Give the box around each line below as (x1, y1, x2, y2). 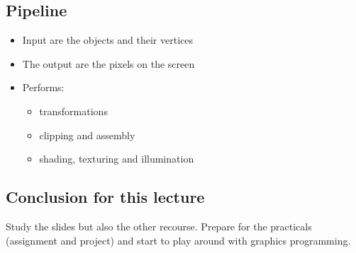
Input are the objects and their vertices (22, 33, 194, 47)
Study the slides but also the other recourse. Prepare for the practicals (6, 218, 312, 233)
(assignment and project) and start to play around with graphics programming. (6, 233, 351, 247)
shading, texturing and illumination (39, 151, 194, 166)
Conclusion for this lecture (6, 186, 205, 208)
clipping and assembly (39, 127, 135, 142)
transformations (39, 103, 108, 118)
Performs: (22, 80, 65, 95)
